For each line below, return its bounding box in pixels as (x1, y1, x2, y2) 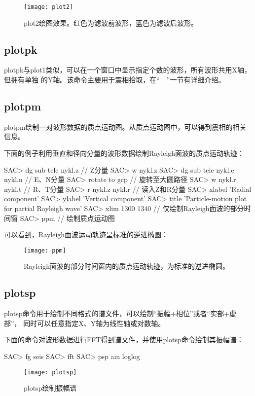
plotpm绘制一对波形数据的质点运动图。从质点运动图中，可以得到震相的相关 (4, 121, 247, 132)
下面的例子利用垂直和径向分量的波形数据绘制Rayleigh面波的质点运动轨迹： (4, 148, 245, 158)
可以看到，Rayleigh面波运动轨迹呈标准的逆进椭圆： (4, 229, 169, 240)
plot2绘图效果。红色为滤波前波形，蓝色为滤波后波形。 (24, 17, 198, 28)
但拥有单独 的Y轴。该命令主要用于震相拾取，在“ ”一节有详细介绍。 (4, 74, 225, 85)
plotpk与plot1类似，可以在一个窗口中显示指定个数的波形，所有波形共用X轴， (4, 65, 251, 75)
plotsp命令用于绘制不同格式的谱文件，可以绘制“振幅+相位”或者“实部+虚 (4, 308, 237, 319)
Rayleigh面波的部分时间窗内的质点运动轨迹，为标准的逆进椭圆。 (24, 261, 230, 271)
